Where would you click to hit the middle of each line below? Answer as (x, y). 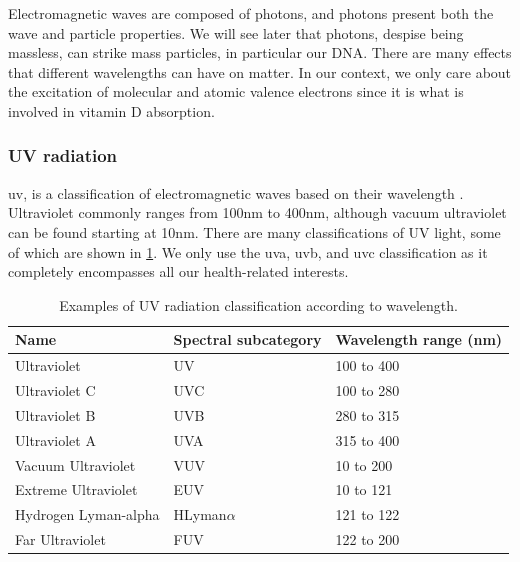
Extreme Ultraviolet (76, 489)
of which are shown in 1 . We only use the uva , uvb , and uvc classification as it (248, 251)
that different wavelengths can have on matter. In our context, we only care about (260, 71)
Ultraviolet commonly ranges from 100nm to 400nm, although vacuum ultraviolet (257, 212)
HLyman (200, 514)
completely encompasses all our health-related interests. (178, 271)
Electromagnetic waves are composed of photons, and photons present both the (251, 13)
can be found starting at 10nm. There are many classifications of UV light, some (254, 231)
